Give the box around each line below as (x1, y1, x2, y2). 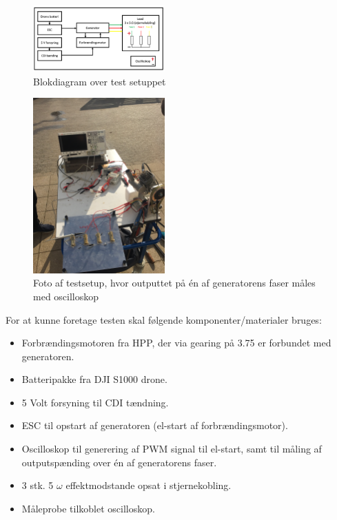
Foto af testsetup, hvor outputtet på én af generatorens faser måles (33, 275, 316, 290)
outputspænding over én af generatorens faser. (21, 455, 217, 469)
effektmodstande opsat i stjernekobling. (65, 478, 232, 492)
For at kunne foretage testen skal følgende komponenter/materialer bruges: (6, 312, 322, 326)
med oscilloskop (33, 289, 99, 303)
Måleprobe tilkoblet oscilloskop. (21, 501, 155, 515)
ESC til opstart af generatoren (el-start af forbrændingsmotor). (21, 418, 288, 433)
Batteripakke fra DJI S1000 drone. (21, 372, 167, 386)
